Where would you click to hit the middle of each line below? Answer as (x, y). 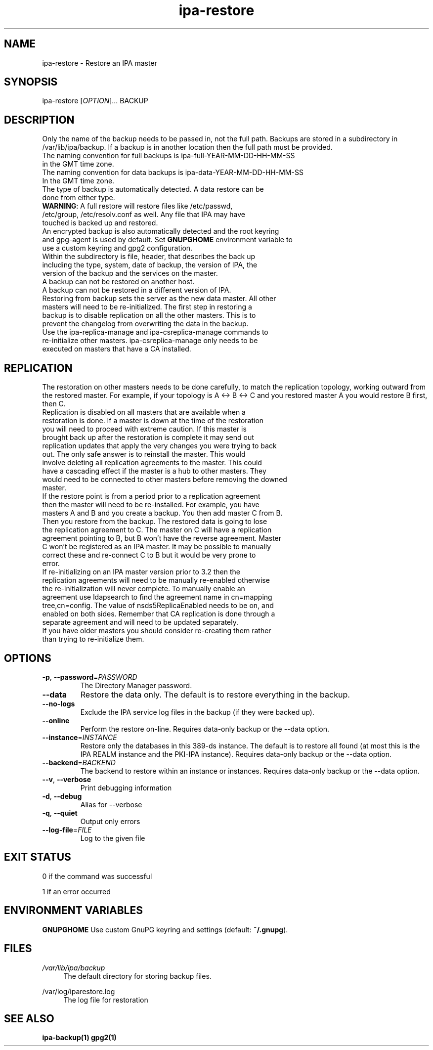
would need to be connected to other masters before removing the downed (165, 480)
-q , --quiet (60, 813)
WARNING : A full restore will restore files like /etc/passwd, (137, 206)
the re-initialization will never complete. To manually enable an (144, 589)
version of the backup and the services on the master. (130, 273)
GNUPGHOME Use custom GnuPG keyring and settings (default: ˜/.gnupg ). (165, 929)
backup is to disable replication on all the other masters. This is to (149, 315)
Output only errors (110, 821)
